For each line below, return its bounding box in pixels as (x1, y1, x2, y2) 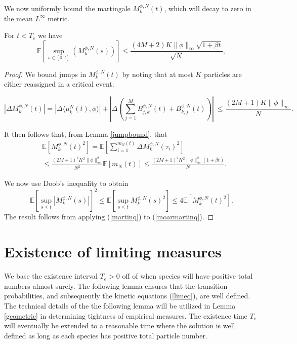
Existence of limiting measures (4, 241, 222, 262)
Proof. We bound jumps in (4, 68, 87, 79)
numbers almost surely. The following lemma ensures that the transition (4, 280, 228, 291)
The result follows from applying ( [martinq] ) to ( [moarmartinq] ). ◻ (4, 211, 214, 222)
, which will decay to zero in (164, 3, 251, 13)
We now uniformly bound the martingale (4, 3, 131, 13)
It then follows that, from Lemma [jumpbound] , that (4, 128, 167, 139)
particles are (203, 68, 242, 79)
